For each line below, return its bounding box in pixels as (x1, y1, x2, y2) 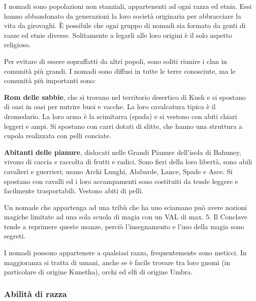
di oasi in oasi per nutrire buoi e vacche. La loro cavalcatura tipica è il (4, 101, 216, 112)
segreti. (4, 231, 26, 241)
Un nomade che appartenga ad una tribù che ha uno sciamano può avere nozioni (4, 202, 247, 212)
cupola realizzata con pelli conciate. (4, 130, 111, 141)
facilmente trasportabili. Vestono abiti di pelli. (4, 185, 144, 196)
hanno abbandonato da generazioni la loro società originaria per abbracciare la (4, 10, 241, 21)
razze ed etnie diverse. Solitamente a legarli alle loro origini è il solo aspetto (4, 30, 232, 40)
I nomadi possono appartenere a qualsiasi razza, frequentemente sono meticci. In (4, 247, 247, 258)
